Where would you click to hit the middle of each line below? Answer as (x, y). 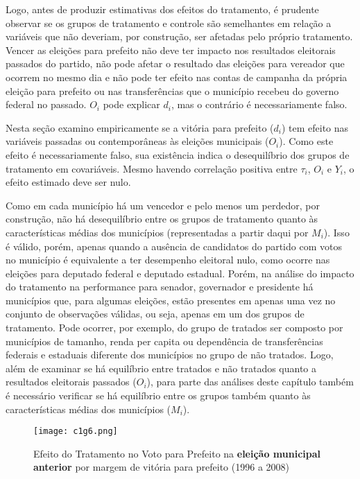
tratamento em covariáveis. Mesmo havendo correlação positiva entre (152, 168)
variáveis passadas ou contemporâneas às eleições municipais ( (137, 141)
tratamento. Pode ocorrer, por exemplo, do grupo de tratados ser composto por (174, 328)
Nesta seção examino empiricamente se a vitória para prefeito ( (140, 127)
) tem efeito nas (315, 127)
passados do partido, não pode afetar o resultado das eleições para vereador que (175, 63)
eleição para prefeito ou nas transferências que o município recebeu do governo (172, 90)
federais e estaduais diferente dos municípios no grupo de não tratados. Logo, (170, 355)
